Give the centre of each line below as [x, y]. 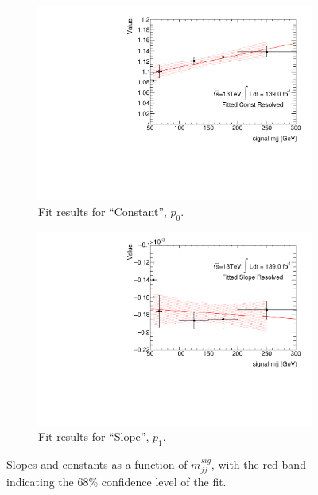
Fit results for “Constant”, [103, 211]
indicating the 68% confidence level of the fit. [116, 482]
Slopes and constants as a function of [97, 464]
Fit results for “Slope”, [94, 436]
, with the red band [258, 464]
